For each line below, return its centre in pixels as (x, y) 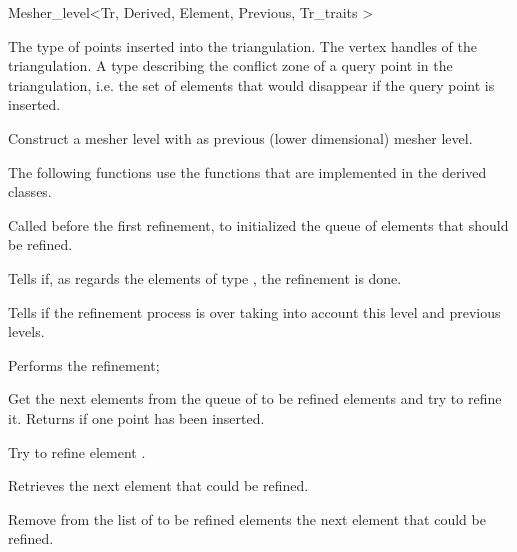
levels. (26, 331)
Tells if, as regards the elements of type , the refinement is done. (205, 277)
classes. (30, 191)
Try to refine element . (77, 451)
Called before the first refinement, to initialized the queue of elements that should (258, 224)
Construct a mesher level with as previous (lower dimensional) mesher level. (240, 137)
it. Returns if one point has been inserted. (136, 417)
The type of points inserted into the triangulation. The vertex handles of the (243, 45)
